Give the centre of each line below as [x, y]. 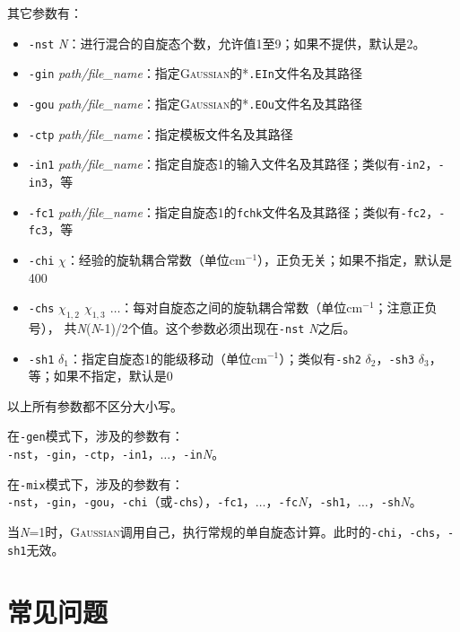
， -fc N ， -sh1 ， [312, 501]
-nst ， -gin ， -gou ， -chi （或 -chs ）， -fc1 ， [131, 501]
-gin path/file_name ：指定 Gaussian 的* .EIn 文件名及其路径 [195, 73]
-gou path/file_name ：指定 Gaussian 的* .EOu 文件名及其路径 [195, 103]
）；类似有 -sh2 [320, 358]
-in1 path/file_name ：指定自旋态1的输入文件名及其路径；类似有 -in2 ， [233, 164]
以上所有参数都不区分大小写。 [95, 405]
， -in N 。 [198, 454]
